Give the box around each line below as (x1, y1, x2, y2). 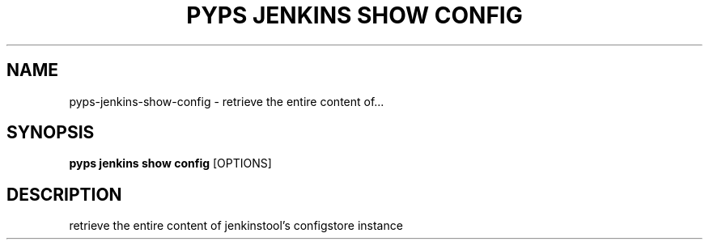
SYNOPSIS (6, 122, 95, 143)
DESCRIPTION (6, 184, 122, 205)
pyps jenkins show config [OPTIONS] (69, 156, 272, 171)
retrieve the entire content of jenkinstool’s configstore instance (69, 218, 403, 233)
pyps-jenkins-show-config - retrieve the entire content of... (69, 94, 384, 108)
